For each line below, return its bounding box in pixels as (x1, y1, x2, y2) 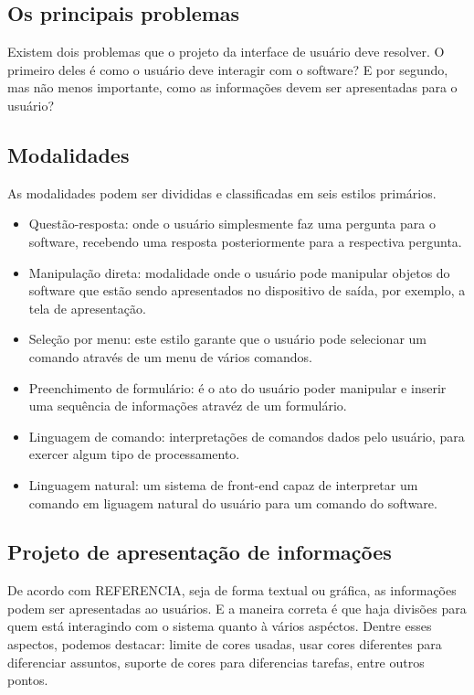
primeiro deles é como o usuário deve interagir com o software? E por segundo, (7, 59, 448, 79)
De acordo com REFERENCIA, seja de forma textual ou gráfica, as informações (7, 581, 457, 600)
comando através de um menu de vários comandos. (28, 347, 313, 366)
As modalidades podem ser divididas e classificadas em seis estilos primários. (7, 183, 437, 202)
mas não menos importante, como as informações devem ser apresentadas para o (7, 78, 458, 97)
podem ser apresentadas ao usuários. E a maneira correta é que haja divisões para (7, 598, 467, 617)
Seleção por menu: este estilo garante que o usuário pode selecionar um (28, 329, 427, 348)
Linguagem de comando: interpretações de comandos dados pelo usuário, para (28, 426, 465, 445)
